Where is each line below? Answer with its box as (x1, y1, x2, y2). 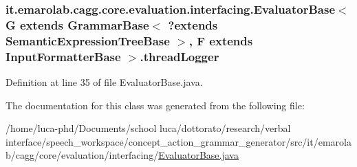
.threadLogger (140, 47, 219, 65)
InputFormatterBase (6, 47, 121, 65)
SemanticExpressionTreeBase (6, 32, 170, 49)
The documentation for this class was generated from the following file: (6, 98, 305, 112)
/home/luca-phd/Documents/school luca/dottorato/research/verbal (6, 121, 291, 135)
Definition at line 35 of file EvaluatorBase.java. (6, 74, 203, 89)
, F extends (188, 32, 253, 49)
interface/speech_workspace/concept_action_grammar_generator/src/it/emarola (6, 134, 351, 148)
